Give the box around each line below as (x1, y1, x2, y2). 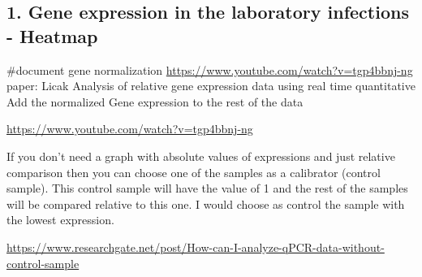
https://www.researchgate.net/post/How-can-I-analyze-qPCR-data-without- (6, 238, 385, 255)
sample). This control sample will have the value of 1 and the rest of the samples (6, 180, 408, 197)
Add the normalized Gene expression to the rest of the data (6, 93, 304, 110)
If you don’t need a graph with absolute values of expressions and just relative (6, 147, 395, 164)
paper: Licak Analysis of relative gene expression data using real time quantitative (6, 77, 416, 94)
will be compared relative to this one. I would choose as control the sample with (6, 195, 405, 212)
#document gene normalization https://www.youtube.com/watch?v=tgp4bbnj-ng (6, 61, 413, 78)
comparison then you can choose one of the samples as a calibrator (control (6, 163, 381, 180)
